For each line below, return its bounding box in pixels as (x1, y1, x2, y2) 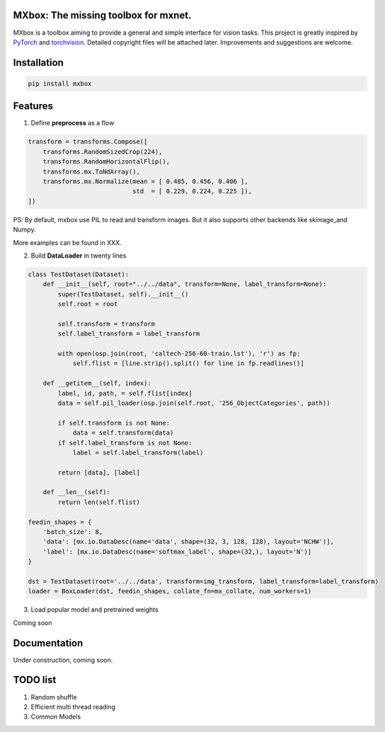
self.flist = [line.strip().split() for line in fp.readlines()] (72, 360, 304, 367)
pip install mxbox (28, 79, 92, 88)
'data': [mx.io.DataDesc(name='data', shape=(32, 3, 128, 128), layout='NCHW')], (42, 538, 334, 546)
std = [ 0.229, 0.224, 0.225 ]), (132, 188, 253, 195)
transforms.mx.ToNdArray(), (42, 167, 141, 176)
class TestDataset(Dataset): (28, 270, 130, 278)
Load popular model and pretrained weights (30, 605, 159, 614)
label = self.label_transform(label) (72, 448, 204, 457)
